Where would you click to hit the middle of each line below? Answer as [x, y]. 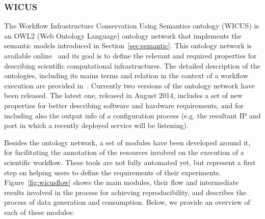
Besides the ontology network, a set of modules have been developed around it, [127, 142]
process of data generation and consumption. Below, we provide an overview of [127, 202]
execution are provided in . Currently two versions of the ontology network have [129, 85]
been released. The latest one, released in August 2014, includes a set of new [123, 95]
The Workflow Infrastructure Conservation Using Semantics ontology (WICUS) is [131, 26]
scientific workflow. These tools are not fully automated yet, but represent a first [130, 162]
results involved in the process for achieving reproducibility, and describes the [125, 192]
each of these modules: [39, 212]
